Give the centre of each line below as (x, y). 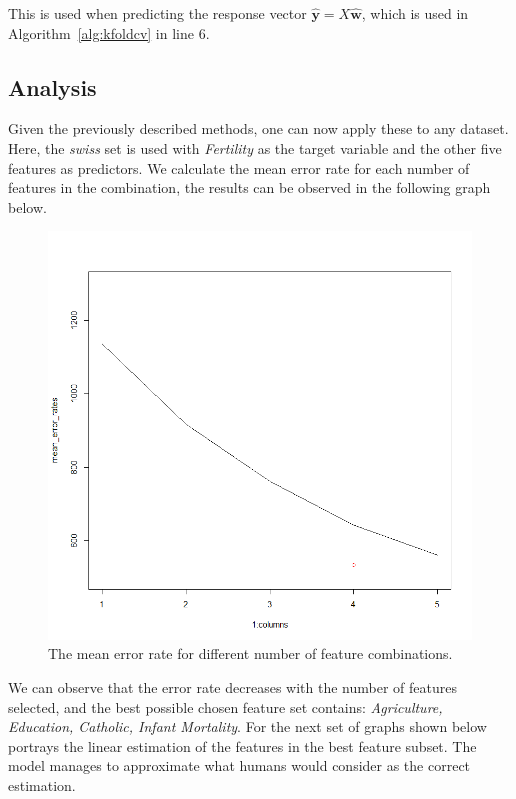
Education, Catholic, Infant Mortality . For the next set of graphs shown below (247, 726)
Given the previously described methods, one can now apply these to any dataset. (258, 128)
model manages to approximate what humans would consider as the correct (239, 765)
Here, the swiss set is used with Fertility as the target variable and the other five (255, 147)
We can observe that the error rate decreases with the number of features (232, 686)
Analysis (52, 86)
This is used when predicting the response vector (157, 13)
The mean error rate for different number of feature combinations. (250, 653)
